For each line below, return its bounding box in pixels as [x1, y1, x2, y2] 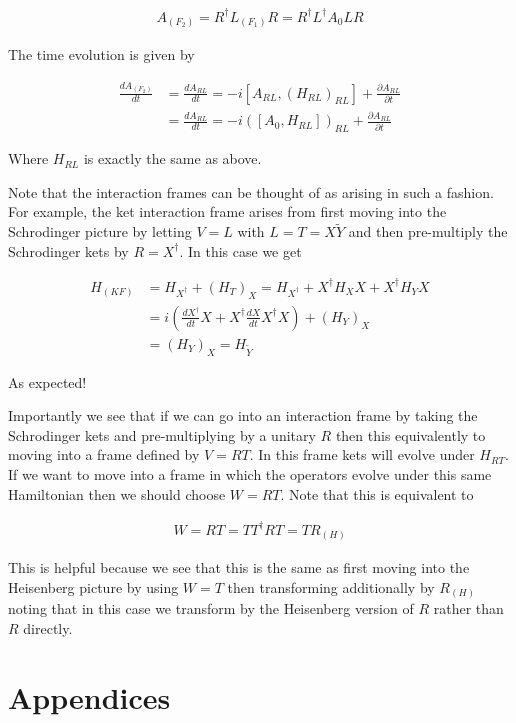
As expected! [8, 371, 87, 392]
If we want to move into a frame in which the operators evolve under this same [8, 463, 492, 484]
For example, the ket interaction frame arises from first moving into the [8, 201, 447, 222]
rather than [433, 598, 504, 619]
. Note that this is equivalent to [280, 483, 474, 504]
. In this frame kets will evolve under [249, 444, 475, 465]
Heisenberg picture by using [8, 576, 179, 597]
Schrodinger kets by [8, 240, 129, 261]
